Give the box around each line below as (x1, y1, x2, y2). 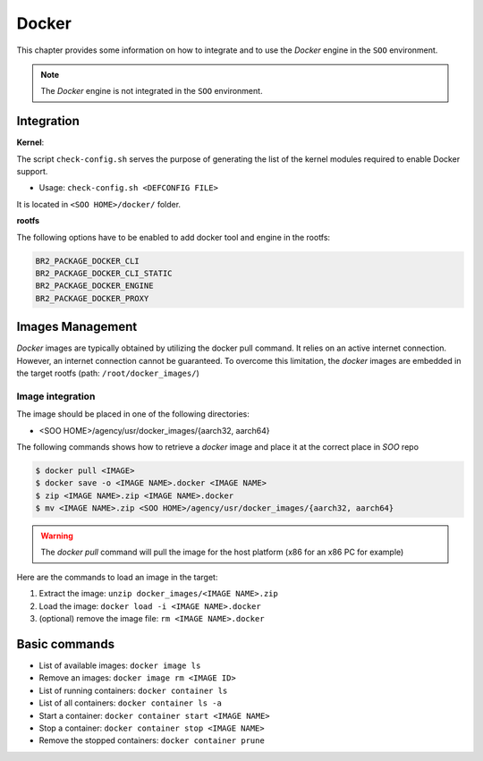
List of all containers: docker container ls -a (38, 698, 223, 708)
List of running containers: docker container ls (38, 685, 228, 696)
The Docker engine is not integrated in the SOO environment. (40, 86, 263, 97)
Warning (40, 530, 73, 541)
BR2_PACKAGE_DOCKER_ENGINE (35, 281, 154, 291)
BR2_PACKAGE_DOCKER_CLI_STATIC (35, 268, 174, 278)
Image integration (16, 390, 96, 402)
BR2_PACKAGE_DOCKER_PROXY (35, 293, 149, 303)
